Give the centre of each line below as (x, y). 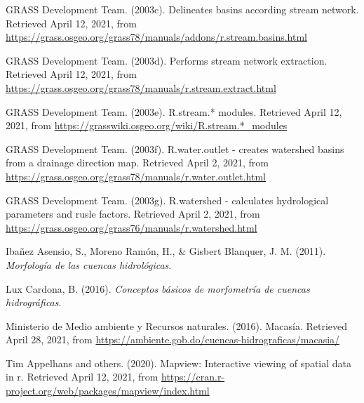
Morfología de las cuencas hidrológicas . (89, 264)
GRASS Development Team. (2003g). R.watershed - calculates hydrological (167, 200)
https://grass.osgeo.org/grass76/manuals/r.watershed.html (132, 227)
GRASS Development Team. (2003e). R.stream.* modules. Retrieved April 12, (174, 111)
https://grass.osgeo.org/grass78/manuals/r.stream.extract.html (141, 87)
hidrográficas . (34, 302)
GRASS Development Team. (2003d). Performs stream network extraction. (167, 60)
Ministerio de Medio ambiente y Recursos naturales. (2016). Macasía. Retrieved (177, 325)
